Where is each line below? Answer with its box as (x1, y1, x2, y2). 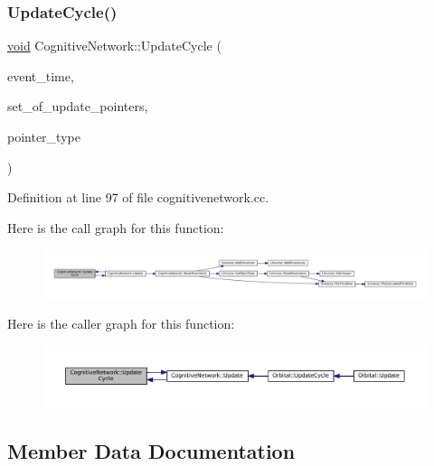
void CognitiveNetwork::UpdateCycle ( (7, 36, 222, 55)
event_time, (7, 66, 74, 85)
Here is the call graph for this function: (7, 218, 224, 237)
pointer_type (7, 127, 80, 145)
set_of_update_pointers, (7, 97, 148, 116)
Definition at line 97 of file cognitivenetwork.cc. (7, 188, 269, 207)
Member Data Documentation (7, 436, 296, 464)
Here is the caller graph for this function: (7, 313, 235, 332)
